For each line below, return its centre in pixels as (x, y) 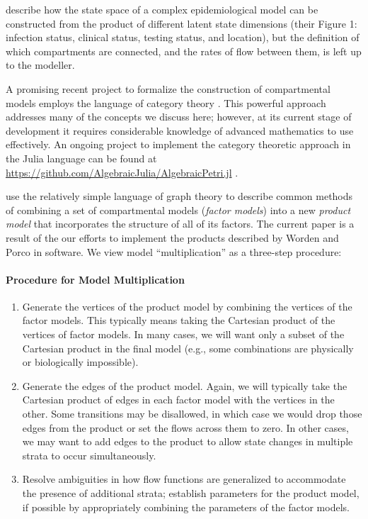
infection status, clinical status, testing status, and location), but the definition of (183, 37)
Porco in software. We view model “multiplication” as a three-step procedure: (174, 251)
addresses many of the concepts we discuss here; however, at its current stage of (179, 117)
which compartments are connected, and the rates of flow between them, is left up (184, 51)
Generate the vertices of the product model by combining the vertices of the (187, 306)
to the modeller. (40, 65)
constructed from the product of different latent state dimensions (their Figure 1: (182, 23)
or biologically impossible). (80, 362)
